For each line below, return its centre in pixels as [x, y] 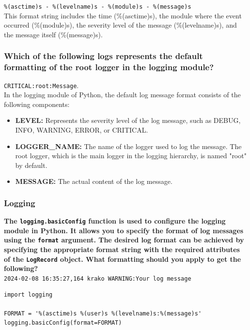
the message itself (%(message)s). [53, 34]
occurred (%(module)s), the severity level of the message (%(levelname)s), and [120, 25]
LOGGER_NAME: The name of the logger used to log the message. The [128, 146]
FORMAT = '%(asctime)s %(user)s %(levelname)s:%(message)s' [103, 313]
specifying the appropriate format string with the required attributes [122, 249]
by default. [31, 165]
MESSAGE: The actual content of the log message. [94, 181]
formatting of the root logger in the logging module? [109, 67]
